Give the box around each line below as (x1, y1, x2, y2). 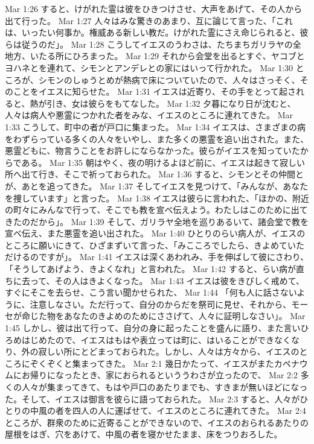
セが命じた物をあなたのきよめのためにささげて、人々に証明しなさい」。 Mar (5, 309, 306, 322)
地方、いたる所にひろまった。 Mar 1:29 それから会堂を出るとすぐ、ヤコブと (5, 49, 305, 62)
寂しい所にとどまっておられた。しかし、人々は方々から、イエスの (38, 345, 300, 358)
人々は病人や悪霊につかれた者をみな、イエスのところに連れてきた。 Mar (5, 109, 293, 121)
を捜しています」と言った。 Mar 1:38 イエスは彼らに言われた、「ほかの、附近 (5, 191, 309, 204)
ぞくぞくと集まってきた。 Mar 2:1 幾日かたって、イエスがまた (30, 357, 274, 369)
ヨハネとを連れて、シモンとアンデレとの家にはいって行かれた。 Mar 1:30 (5, 61, 293, 74)
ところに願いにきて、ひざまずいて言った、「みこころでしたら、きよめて (5, 238, 287, 251)
